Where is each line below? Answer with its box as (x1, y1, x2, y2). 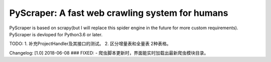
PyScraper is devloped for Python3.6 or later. (9, 31, 103, 37)
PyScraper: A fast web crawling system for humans (9, 7, 228, 18)
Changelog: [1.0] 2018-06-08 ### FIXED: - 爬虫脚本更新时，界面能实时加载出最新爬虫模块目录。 (9, 50, 209, 56)
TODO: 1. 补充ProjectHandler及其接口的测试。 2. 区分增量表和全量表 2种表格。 (9, 41, 172, 47)
